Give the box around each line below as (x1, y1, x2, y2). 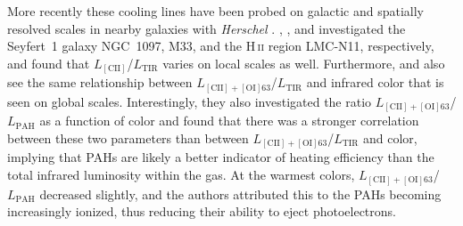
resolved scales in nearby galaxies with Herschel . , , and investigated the (7, 19, 406, 37)
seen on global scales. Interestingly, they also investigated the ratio (7, 92, 372, 110)
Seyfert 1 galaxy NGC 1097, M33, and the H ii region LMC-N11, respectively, (7, 36, 434, 55)
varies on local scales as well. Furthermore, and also (162, 53, 445, 72)
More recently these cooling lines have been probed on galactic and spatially (7, 2, 425, 20)
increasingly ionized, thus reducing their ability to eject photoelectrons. (7, 202, 396, 221)
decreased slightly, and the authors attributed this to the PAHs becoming (39, 184, 442, 203)
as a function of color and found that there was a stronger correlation (39, 111, 419, 130)
